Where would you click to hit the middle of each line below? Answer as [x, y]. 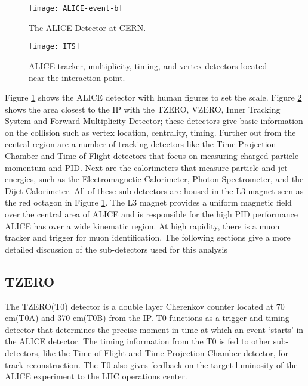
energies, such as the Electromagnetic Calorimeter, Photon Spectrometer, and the [154, 179]
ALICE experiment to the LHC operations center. [96, 376]
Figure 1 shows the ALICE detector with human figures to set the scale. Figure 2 [153, 97]
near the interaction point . [77, 77]
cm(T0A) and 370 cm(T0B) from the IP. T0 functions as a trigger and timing [147, 318]
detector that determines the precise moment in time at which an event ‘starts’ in [154, 329]
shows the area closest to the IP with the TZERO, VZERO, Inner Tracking [143, 109]
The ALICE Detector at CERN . [87, 27]
